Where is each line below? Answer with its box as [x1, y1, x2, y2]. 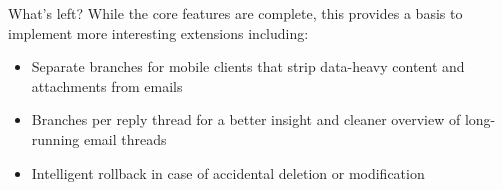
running [31, 128, 80, 149]
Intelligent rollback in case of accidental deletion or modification [31, 162, 425, 183]
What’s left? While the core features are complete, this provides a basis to [8, 3, 463, 23]
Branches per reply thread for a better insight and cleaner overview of [31, 109, 461, 130]
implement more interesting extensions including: [8, 22, 309, 43]
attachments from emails [31, 75, 183, 96]
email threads [83, 128, 167, 149]
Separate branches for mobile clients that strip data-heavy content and [31, 56, 465, 77]
